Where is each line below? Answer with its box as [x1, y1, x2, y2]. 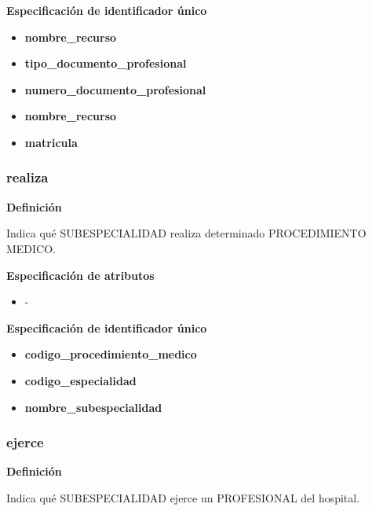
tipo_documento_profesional [24, 55, 187, 72]
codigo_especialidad [24, 372, 137, 388]
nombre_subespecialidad [24, 399, 162, 415]
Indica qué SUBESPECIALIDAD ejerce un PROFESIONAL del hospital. [6, 489, 360, 505]
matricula [24, 134, 78, 150]
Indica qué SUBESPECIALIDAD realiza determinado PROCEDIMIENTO [6, 225, 367, 241]
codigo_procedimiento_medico [24, 346, 197, 362]
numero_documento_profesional [24, 81, 206, 97]
